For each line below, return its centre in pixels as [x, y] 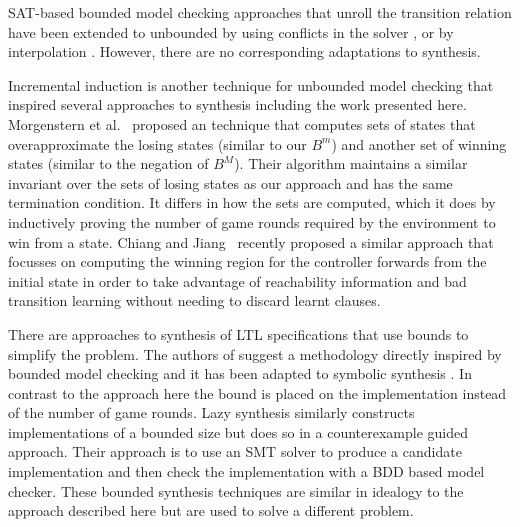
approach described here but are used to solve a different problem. [211, 510]
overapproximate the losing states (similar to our [157, 143]
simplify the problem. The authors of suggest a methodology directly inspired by [255, 353]
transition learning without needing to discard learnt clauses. [194, 300]
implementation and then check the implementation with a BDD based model [246, 471]
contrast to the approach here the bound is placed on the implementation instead [257, 392]
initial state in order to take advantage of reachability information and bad [237, 280]
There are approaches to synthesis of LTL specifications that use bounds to [238, 333]
